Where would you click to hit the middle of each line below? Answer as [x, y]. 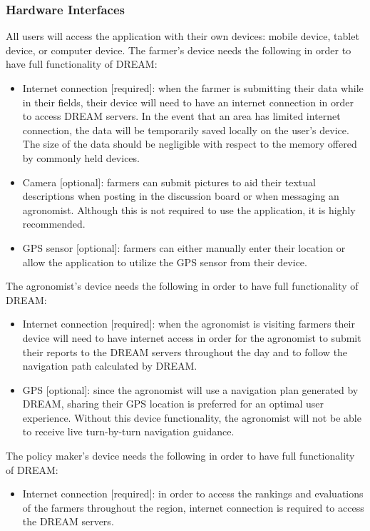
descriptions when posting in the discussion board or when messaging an [181, 196]
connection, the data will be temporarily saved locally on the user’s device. [186, 130]
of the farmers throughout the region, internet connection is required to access [193, 507]
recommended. [54, 224]
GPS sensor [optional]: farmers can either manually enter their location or [184, 247]
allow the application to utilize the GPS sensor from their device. [165, 262]
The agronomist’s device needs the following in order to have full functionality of [182, 286]
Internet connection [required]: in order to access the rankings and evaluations [193, 494]
